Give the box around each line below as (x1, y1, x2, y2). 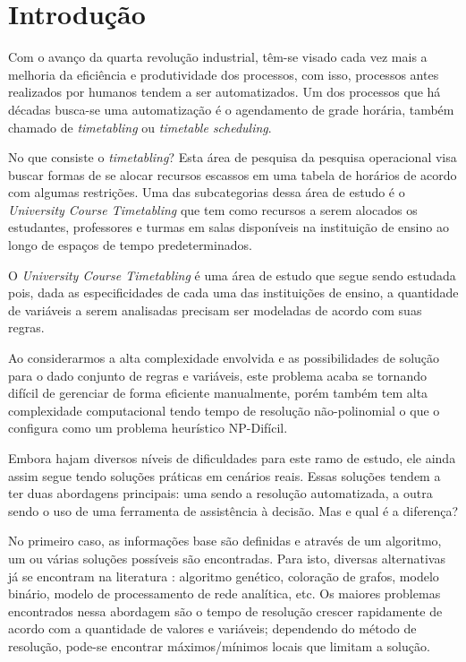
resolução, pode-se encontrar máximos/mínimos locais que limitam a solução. (8, 636, 430, 655)
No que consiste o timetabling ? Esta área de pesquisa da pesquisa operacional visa (8, 148, 457, 167)
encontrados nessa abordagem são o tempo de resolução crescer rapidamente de (8, 601, 443, 620)
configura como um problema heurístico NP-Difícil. (8, 418, 288, 437)
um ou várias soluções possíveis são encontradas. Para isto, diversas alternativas (8, 548, 445, 567)
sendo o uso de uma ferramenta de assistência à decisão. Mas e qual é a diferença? (8, 501, 459, 520)
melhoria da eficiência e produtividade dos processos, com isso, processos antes (8, 64, 439, 83)
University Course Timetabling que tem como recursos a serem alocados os (8, 200, 418, 219)
